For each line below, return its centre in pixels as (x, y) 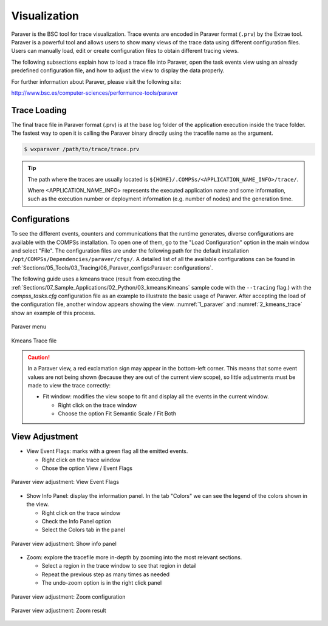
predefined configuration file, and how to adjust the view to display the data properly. (118, 70)
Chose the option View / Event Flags (87, 468)
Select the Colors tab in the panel (84, 530)
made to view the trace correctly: (69, 386)
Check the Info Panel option (77, 521)
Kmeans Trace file (34, 341)
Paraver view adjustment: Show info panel (64, 543)
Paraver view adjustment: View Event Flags (65, 482)
